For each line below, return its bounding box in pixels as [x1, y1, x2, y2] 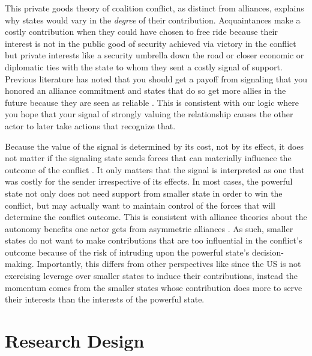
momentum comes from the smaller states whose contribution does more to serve [5, 281, 302, 293]
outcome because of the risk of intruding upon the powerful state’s [5, 245, 250, 258]
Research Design [5, 328, 145, 353]
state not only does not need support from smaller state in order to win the [5, 186, 283, 199]
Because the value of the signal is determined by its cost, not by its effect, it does [5, 140, 304, 152]
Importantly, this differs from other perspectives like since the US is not [37, 257, 301, 270]
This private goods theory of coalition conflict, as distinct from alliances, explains [5, 2, 304, 14]
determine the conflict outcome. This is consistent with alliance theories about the [5, 210, 307, 223]
